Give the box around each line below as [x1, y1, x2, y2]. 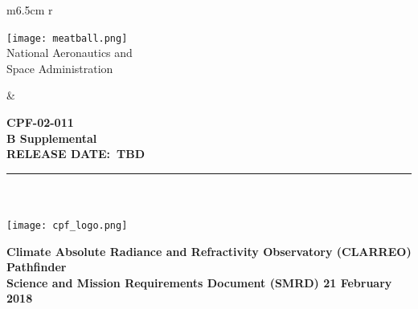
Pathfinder [6, 258, 67, 275]
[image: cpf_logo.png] [6, 220, 128, 231]
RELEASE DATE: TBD [6, 145, 145, 162]
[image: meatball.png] [6, 32, 128, 44]
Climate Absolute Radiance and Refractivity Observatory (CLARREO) [6, 242, 412, 259]
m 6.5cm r [6, 2, 53, 18]
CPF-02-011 [6, 114, 74, 131]
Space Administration [6, 59, 113, 76]
